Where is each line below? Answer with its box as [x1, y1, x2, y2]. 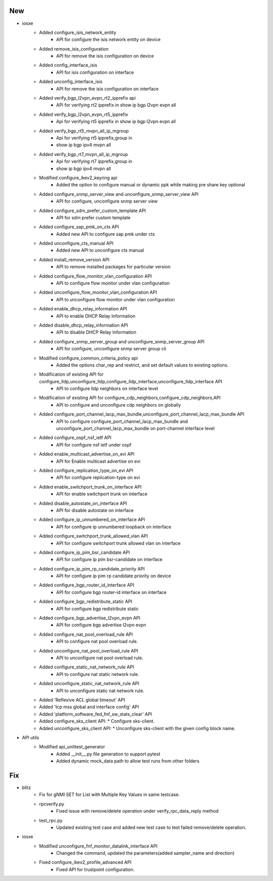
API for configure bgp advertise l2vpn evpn [56, 622, 146, 628]
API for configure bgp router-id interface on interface [56, 589, 167, 595]
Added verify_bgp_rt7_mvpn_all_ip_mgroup [39, 151, 128, 157]
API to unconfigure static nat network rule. [56, 688, 145, 694]
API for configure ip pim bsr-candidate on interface [56, 556, 163, 563]
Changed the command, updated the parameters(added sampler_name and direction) [56, 850, 235, 856]
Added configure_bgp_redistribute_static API [39, 598, 132, 605]
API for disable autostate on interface [56, 507, 134, 513]
